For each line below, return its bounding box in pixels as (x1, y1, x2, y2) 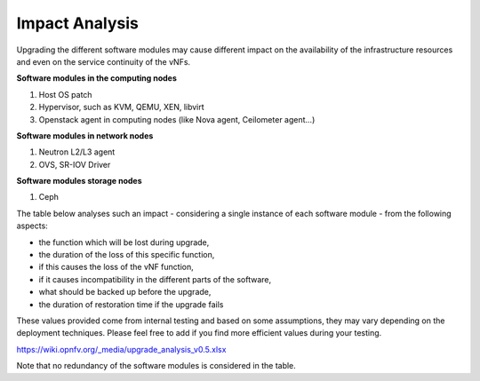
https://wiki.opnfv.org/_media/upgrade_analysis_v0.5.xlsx (16, 344, 227, 354)
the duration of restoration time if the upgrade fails (38, 298, 224, 310)
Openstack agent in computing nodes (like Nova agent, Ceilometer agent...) (38, 114, 316, 124)
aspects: (16, 220, 48, 231)
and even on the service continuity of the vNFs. (16, 56, 191, 67)
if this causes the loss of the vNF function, (38, 262, 195, 273)
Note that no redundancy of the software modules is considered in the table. (16, 361, 297, 371)
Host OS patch (38, 89, 92, 99)
